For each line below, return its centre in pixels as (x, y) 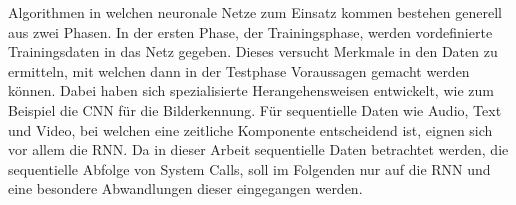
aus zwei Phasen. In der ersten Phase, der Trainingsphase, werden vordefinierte (250, 31)
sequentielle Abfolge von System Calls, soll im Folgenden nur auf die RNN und (249, 168)
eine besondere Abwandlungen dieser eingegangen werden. (185, 188)
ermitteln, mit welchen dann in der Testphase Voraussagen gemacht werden (239, 70)
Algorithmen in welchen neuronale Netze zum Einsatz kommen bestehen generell (255, 12)
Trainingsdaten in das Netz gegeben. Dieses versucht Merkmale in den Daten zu (253, 51)
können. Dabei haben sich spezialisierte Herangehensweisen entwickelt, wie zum (251, 90)
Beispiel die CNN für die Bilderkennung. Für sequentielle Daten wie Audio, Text (255, 109)
